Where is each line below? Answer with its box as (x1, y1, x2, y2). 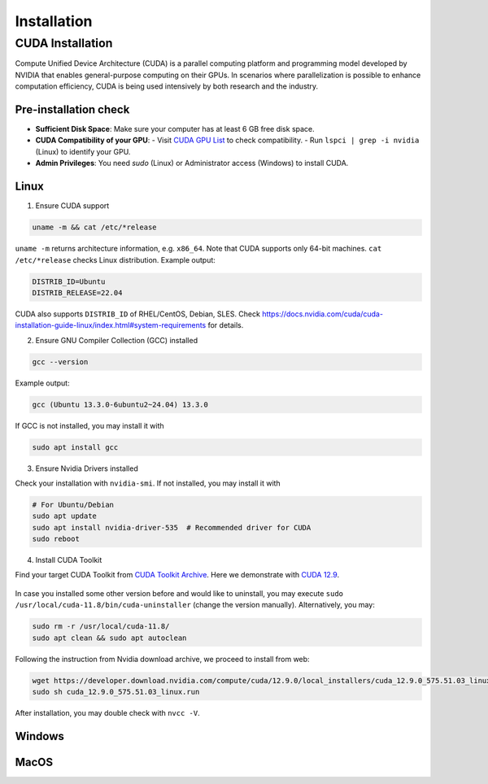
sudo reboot (32, 534, 81, 544)
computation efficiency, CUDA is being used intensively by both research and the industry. (15, 81, 319, 91)
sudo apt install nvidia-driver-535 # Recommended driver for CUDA (32, 523, 312, 532)
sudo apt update (32, 512, 98, 520)
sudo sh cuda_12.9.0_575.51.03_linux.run (32, 687, 200, 696)
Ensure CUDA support (35, 201, 110, 211)
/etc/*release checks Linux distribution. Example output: (15, 255, 216, 264)
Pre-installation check (15, 102, 130, 116)
